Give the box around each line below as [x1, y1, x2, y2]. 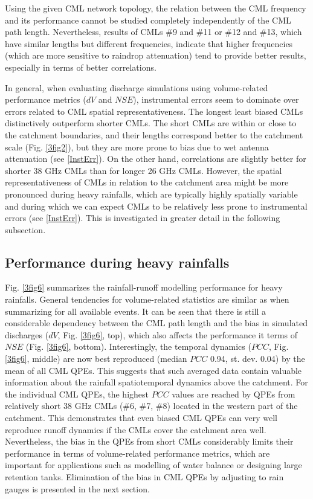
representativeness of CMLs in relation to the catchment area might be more [5, 176, 289, 188]
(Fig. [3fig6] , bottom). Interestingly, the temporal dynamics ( [25, 340, 251, 353]
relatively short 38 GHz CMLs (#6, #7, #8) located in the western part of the [5, 399, 298, 412]
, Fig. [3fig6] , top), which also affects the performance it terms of [57, 328, 298, 341]
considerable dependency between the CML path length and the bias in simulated [5, 317, 308, 329]
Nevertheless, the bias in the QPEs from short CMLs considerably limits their [5, 435, 294, 448]
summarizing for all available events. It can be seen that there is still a [5, 304, 266, 317]
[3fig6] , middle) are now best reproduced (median [5, 352, 187, 365]
